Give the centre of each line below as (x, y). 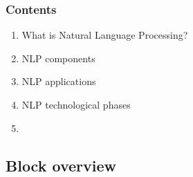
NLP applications (59, 81)
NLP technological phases (76, 104)
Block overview (61, 165)
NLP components (58, 58)
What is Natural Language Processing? (105, 35)
